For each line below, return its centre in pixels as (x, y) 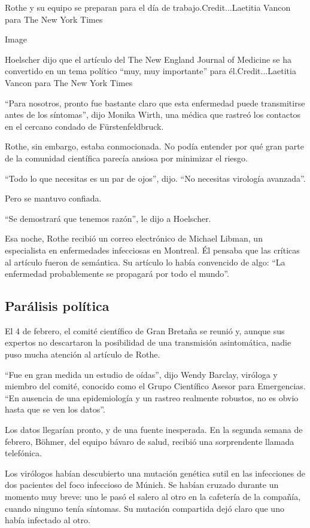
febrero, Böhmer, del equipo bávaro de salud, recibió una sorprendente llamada (150, 441)
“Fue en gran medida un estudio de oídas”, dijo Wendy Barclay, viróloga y (141, 374)
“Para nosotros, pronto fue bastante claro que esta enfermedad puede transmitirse (155, 103)
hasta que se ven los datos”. (55, 409)
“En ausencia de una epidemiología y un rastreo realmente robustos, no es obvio (152, 397)
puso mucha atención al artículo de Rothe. (83, 354)
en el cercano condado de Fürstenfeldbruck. (84, 126)
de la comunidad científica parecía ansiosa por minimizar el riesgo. (126, 158)
